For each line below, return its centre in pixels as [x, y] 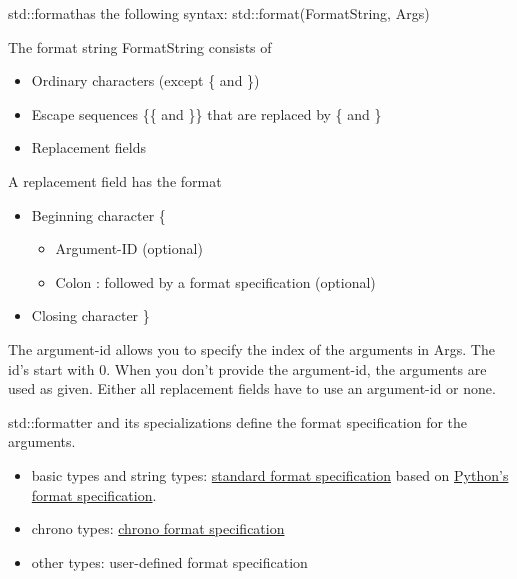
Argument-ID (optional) [129, 248]
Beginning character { [98, 214]
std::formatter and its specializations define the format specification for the [238, 421]
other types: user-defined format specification [169, 561]
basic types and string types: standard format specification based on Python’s [270, 474]
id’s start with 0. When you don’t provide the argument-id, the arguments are [247, 368]
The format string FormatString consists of [140, 46]
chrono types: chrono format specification [158, 528]
